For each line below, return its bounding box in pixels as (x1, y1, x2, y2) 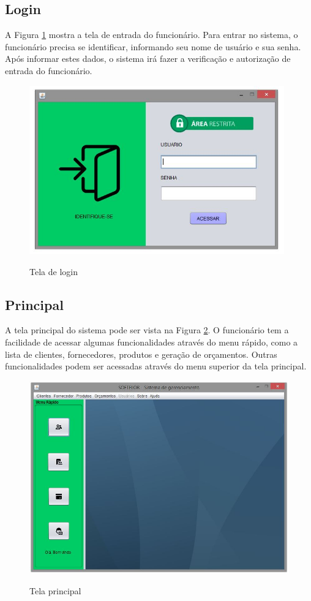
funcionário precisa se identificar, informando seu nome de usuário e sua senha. (5, 40, 301, 53)
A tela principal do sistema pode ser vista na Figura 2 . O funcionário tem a (5, 323, 289, 336)
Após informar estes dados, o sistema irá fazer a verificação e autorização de (5, 52, 291, 65)
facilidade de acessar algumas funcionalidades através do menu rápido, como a (5, 335, 298, 348)
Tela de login (29, 265, 78, 278)
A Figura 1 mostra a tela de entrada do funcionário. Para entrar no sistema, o (5, 28, 298, 41)
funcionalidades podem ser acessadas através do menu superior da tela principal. (5, 360, 307, 372)
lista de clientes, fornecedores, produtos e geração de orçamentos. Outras (5, 347, 277, 360)
